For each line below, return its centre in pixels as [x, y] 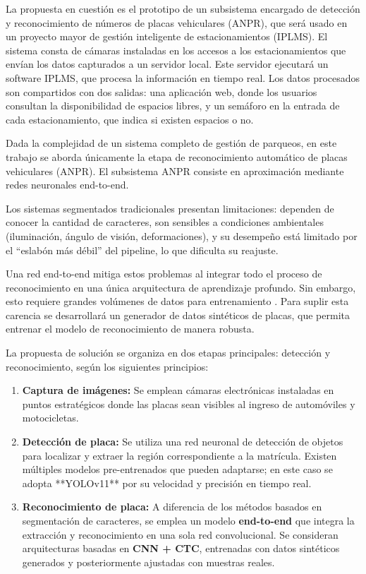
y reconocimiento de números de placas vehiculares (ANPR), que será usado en [177, 22]
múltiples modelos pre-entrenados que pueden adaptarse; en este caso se [177, 469]
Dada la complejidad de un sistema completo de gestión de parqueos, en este [171, 143]
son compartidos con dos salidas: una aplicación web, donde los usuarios [161, 91]
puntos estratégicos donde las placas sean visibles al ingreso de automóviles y [189, 403]
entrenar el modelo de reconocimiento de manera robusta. [130, 329]
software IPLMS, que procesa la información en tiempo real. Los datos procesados [183, 77]
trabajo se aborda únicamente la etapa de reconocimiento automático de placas [177, 156]
